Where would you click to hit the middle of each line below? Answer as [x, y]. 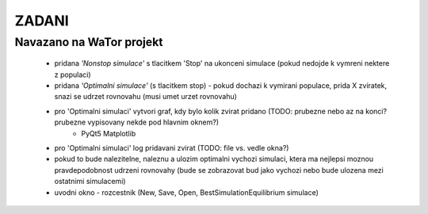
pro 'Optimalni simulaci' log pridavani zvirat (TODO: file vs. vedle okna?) [172, 147]
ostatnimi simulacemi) [90, 182]
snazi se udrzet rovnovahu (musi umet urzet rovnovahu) [146, 97]
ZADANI [42, 21]
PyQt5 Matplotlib [109, 133]
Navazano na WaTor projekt [89, 42]
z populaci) [73, 75]
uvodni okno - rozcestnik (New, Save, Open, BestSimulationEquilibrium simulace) [186, 192]
